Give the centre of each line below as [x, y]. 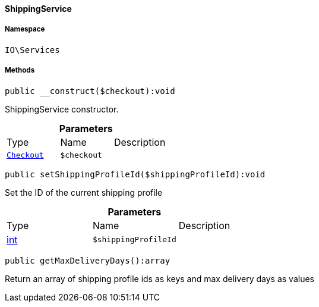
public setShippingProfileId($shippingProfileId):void [135, 174]
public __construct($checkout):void [90, 91]
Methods [20, 71]
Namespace [25, 29]
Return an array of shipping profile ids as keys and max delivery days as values [159, 278]
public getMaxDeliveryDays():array [88, 260]
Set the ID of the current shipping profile [84, 192]
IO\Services [32, 50]
